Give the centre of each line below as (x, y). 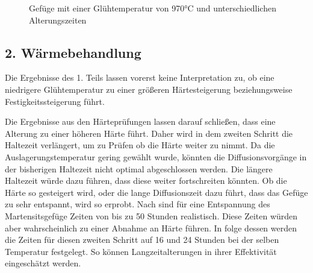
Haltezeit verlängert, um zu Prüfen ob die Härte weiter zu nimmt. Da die (140, 145)
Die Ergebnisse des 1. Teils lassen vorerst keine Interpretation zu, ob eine (140, 77)
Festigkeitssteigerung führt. (55, 101)
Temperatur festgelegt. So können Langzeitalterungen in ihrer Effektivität (141, 251)
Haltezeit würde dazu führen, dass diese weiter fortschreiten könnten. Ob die (146, 180)
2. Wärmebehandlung (73, 52)
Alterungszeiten (58, 20)
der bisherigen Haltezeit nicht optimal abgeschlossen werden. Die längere (139, 168)
